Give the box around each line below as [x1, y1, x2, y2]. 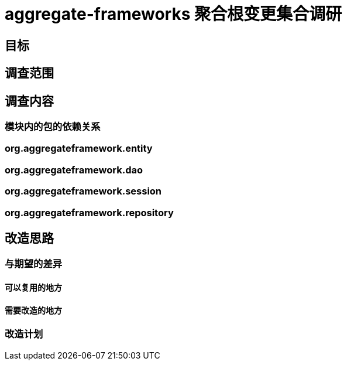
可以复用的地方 [5, 282, 62, 292]
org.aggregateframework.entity [5, 142, 153, 155]
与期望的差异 [5, 258, 63, 270]
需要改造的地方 [5, 305, 62, 315]
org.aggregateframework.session [5, 185, 162, 197]
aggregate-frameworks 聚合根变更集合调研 [5, 4, 342, 24]
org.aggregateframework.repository [5, 206, 174, 219]
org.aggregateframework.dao [5, 163, 143, 176]
